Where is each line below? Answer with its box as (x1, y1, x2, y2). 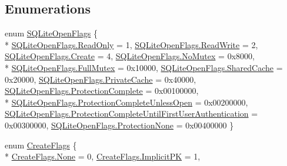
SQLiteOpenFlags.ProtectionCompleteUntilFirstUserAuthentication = (5, 107, 258, 120)
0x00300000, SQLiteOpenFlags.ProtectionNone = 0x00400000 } (5, 118, 234, 131)
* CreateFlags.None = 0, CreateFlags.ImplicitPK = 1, (5, 150, 201, 162)
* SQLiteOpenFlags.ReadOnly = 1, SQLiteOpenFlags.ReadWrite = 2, (5, 38, 258, 50)
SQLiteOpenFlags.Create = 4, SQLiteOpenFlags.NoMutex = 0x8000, (5, 50, 255, 62)
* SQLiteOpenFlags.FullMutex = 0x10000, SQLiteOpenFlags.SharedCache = (5, 61, 283, 73)
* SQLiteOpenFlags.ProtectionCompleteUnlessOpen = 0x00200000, (5, 96, 248, 108)
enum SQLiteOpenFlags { (5, 27, 98, 39)
